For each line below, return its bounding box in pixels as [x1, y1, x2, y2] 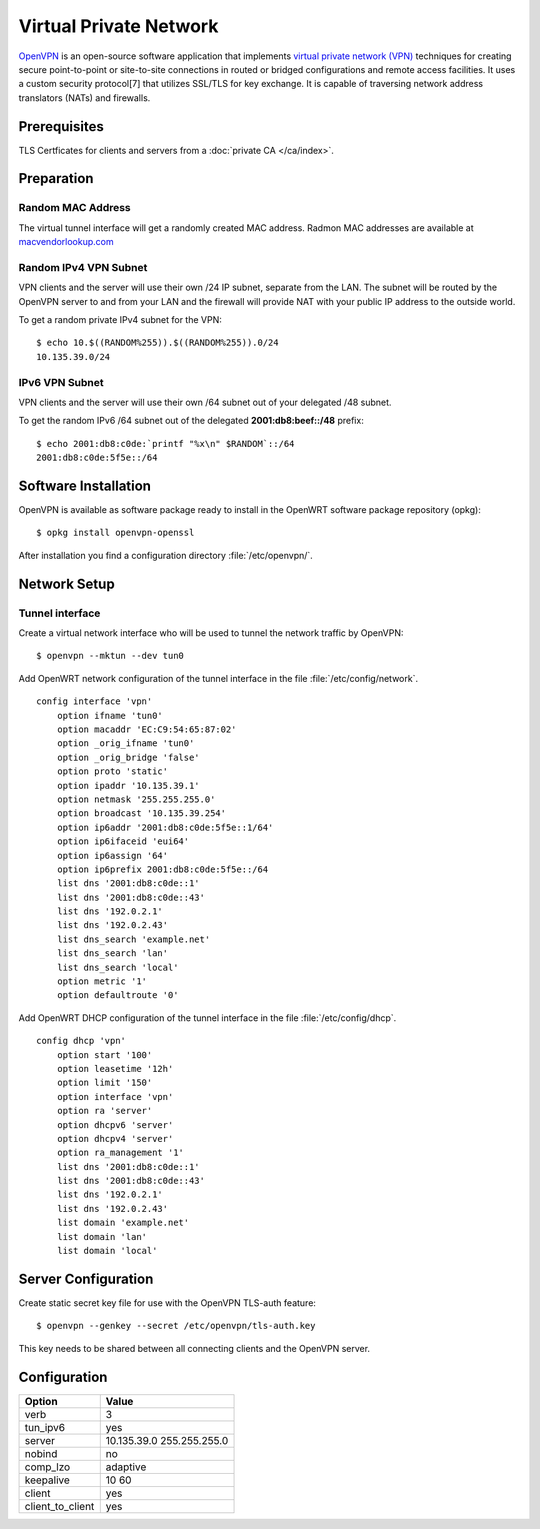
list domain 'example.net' [56, 1217, 190, 1229]
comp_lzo [24, 1460, 71, 1474]
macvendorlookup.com [18, 236, 114, 248]
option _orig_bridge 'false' [56, 751, 200, 763]
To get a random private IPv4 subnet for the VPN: [18, 314, 222, 326]
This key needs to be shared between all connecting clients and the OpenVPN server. [18, 1342, 370, 1354]
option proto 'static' [56, 766, 169, 777]
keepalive [24, 1473, 70, 1487]
